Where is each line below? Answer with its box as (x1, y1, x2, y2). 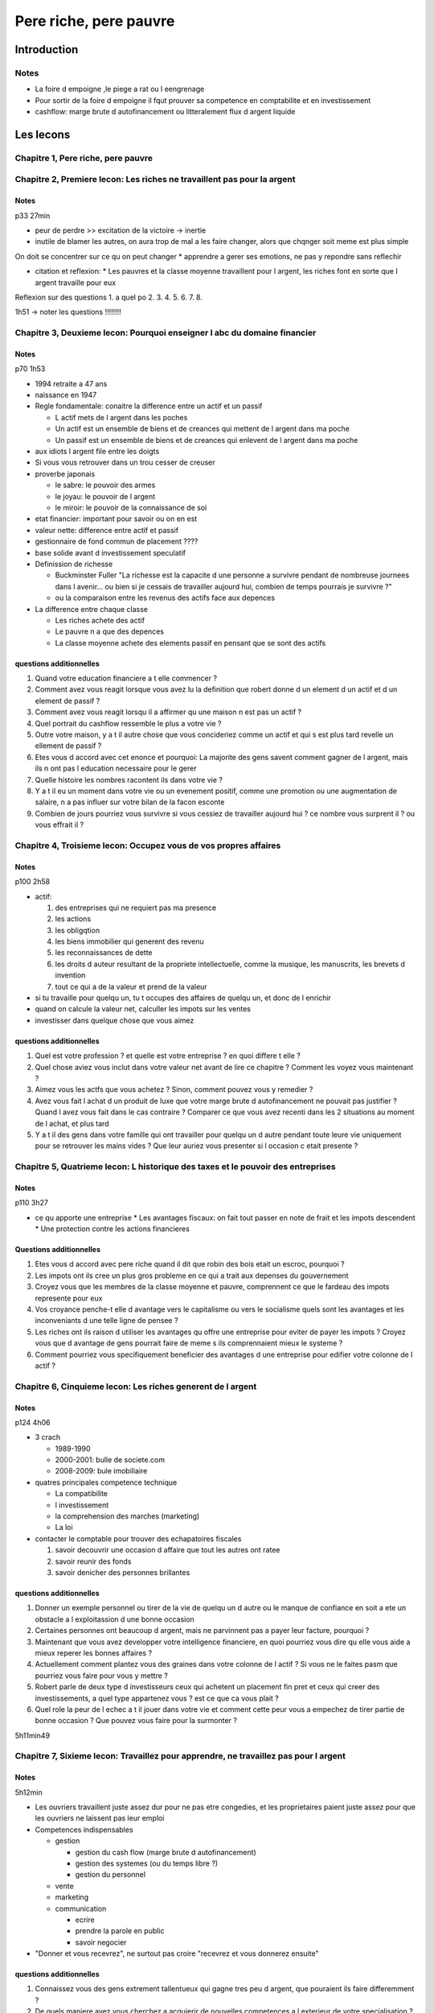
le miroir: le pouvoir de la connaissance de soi (55, 503, 207, 512)
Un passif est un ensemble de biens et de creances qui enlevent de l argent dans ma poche (55, 435, 358, 444)
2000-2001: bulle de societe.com (55, 1455, 165, 1465)
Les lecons (14, 127, 71, 141)
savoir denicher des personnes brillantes (55, 1567, 190, 1577)
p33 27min (14, 210, 51, 221)
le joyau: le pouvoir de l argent (55, 491, 156, 501)
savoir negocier (75, 1937, 127, 1947)
